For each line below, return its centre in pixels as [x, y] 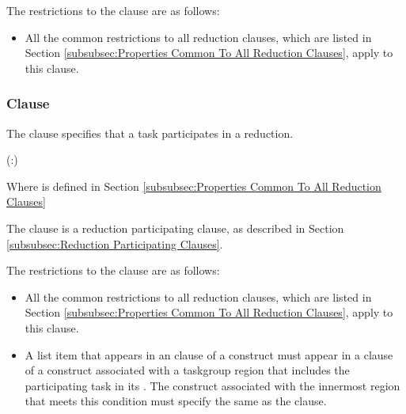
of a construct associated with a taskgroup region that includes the [187, 370]
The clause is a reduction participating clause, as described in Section [175, 228]
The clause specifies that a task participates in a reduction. [150, 133]
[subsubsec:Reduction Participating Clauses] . [115, 243]
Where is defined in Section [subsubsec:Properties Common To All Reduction [194, 186]
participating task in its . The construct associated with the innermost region [212, 385]
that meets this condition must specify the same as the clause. [176, 401]
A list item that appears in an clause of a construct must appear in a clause [209, 354]
